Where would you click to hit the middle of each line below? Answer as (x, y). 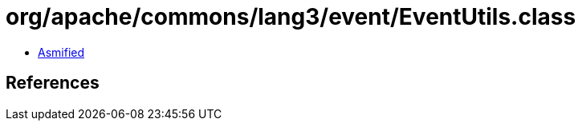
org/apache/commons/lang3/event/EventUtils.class (291, 17)
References (53, 83)
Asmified (61, 52)
